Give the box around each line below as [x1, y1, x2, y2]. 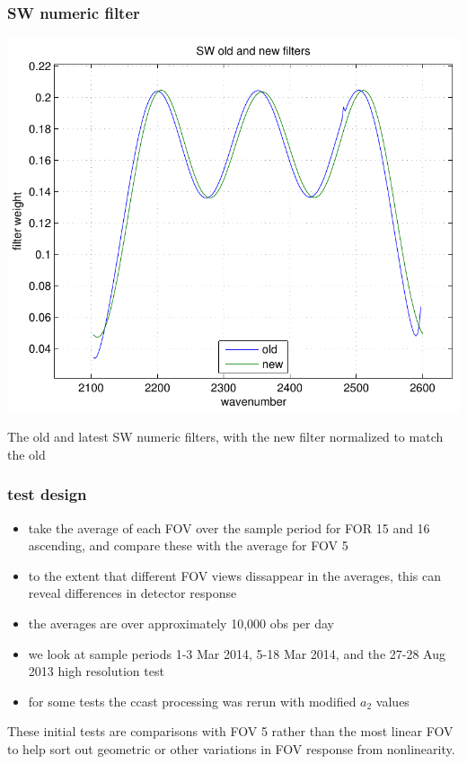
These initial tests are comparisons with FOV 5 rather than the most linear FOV [7, 722, 454, 741]
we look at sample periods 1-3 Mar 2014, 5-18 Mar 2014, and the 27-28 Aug [28, 644, 445, 663]
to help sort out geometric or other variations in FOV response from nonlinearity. [7, 739, 455, 758]
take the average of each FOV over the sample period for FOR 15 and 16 [28, 518, 430, 537]
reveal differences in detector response [28, 584, 237, 602]
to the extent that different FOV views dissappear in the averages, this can [28, 566, 441, 584]
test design [7, 483, 87, 505]
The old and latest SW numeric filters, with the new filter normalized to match [7, 427, 444, 446]
